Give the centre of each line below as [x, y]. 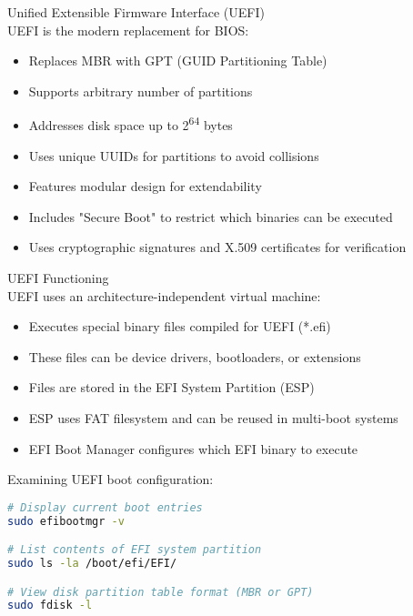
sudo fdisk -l [50, 606]
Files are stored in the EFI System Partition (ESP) [171, 387]
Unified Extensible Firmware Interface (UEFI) [136, 12]
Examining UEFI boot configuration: [111, 479]
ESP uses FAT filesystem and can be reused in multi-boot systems [213, 417]
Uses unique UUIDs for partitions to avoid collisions [174, 155]
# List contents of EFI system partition [135, 550]
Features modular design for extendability [145, 186]
